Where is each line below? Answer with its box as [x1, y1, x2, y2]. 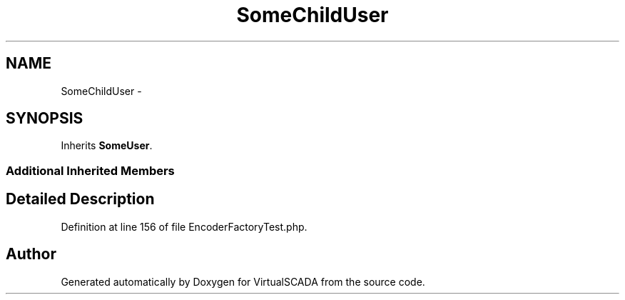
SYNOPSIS [6, 109, 83, 128]
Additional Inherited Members [6, 163, 175, 178]
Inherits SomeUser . [61, 139, 153, 152]
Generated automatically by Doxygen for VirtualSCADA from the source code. [61, 275, 425, 288]
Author [6, 245, 56, 264]
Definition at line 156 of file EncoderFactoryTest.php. [61, 220, 308, 233]
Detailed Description [6, 190, 155, 209]
